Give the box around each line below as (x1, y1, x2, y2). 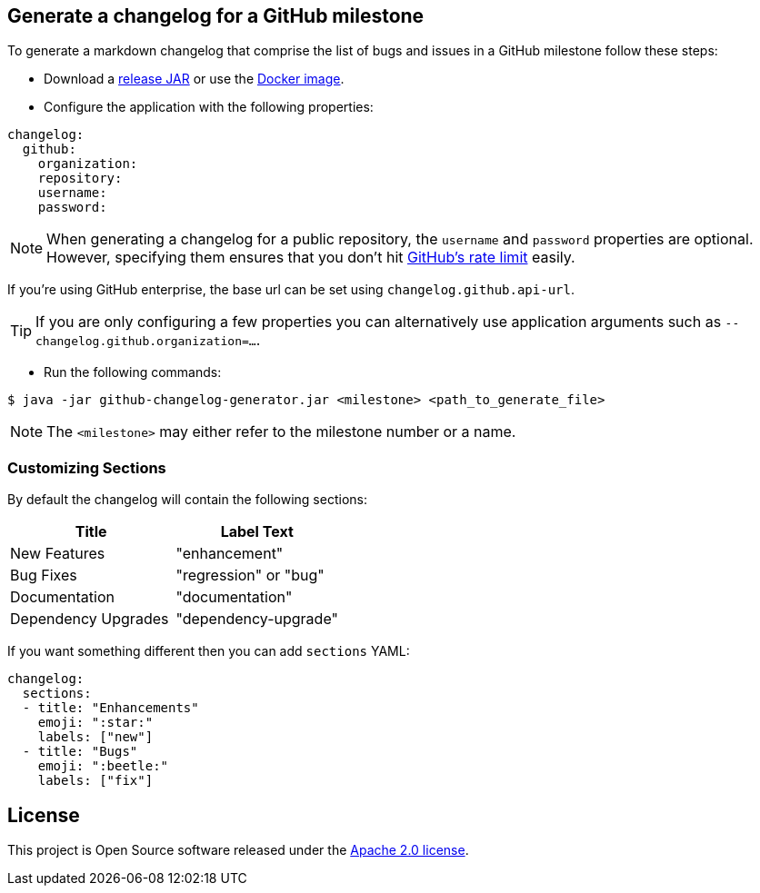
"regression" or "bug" (175, 566, 325, 585)
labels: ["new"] (37, 729, 154, 745)
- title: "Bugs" (22, 744, 138, 759)
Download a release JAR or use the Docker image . (44, 71, 345, 87)
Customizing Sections (7, 458, 166, 477)
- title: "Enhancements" (22, 700, 199, 716)
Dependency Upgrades (10, 610, 169, 629)
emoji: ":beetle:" (37, 759, 169, 774)
